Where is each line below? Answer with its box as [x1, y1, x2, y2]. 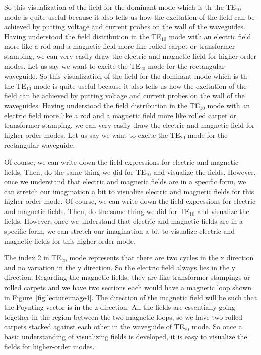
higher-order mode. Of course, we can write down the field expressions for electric [4, 196, 256, 206]
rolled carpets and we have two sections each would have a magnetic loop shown [4, 282, 252, 293]
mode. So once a [191, 321, 242, 332]
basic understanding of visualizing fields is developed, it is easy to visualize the [4, 331, 247, 341]
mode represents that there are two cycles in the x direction [69, 252, 254, 263]
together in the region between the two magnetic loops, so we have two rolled [4, 311, 243, 322]
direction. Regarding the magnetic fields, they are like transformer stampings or [4, 272, 250, 282]
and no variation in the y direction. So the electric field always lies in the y [4, 262, 236, 272]
